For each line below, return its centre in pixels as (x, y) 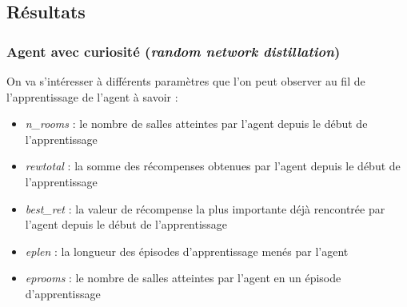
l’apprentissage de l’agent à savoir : (92, 96)
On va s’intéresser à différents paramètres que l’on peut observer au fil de (186, 81)
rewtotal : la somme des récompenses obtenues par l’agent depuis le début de (213, 166)
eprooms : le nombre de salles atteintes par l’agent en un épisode (183, 278)
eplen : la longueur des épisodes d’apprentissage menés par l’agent (187, 251)
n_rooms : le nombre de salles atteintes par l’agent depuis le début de (196, 124)
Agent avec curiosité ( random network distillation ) (174, 51)
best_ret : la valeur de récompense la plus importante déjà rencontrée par (205, 208)
